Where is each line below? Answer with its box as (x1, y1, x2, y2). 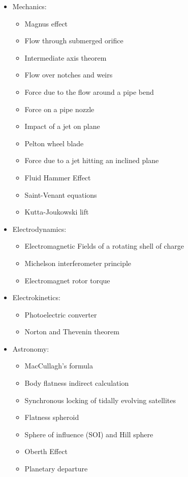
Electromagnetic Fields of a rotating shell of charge (24, 241, 184, 251)
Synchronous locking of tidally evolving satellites (24, 394, 176, 405)
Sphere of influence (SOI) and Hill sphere (24, 429, 153, 439)
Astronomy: (12, 343, 49, 354)
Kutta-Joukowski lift (24, 206, 89, 217)
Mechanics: (12, 1, 47, 11)
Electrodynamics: (12, 223, 67, 234)
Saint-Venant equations (24, 189, 97, 200)
